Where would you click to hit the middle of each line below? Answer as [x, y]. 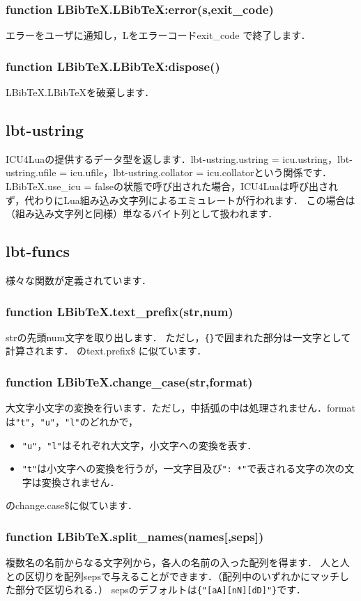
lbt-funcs [38, 251]
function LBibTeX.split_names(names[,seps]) [135, 536]
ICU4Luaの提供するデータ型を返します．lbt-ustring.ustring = [143, 158]
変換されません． [80, 482]
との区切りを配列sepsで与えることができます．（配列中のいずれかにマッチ [172, 576]
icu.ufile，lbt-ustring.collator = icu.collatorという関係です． [201, 172]
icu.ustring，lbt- [317, 158]
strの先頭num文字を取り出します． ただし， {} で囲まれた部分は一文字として [178, 337]
